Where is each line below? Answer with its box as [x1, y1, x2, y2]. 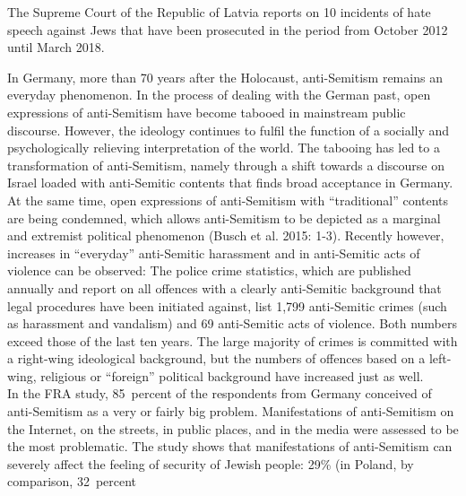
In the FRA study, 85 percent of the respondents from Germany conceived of [7, 384, 432, 403]
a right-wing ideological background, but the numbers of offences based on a [7, 349, 426, 368]
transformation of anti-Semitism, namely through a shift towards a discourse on [7, 155, 444, 174]
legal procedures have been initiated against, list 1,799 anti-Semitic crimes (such [7, 296, 447, 315]
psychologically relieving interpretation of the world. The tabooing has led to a [7, 138, 440, 157]
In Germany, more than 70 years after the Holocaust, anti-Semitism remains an [7, 67, 443, 86]
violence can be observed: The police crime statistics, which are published [7, 261, 411, 280]
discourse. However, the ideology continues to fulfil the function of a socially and [7, 120, 450, 139]
